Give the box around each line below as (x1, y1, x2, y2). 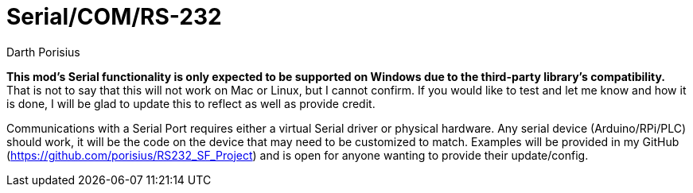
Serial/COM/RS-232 (6, 3, 222, 30)
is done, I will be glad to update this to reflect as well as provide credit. (6, 96, 376, 110)
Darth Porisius (6, 44, 80, 59)
